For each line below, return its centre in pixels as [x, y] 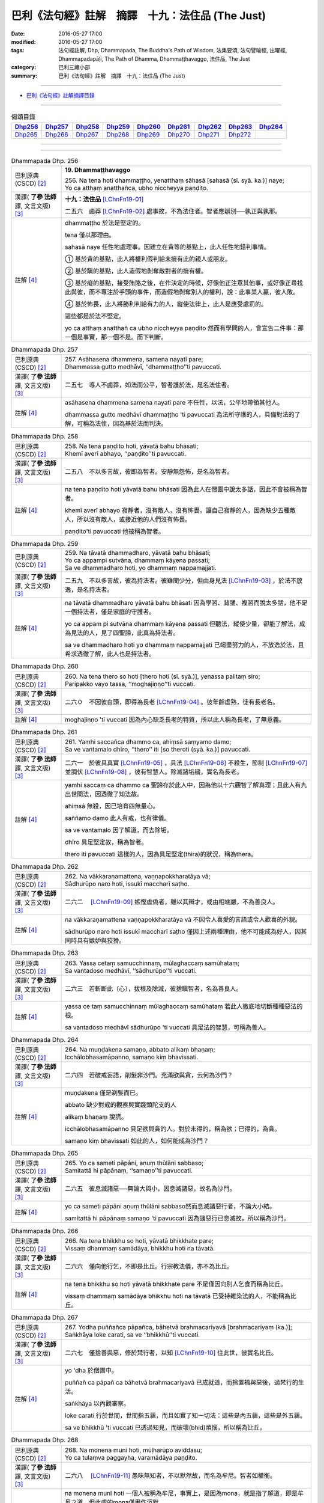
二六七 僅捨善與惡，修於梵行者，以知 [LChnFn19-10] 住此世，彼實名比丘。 [171, 1353]
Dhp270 [178, 134]
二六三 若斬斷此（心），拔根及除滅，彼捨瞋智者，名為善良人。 [154, 988]
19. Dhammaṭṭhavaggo [98, 170]
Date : [18, 34]
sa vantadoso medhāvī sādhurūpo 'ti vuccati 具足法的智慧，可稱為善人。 [167, 1027]
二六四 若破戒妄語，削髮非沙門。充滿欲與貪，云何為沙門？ [149, 1075]
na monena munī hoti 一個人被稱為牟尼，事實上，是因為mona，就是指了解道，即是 [181, 1493]
